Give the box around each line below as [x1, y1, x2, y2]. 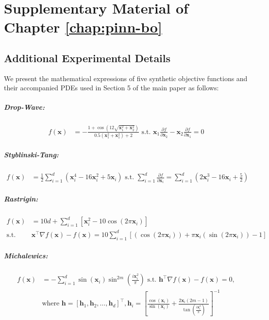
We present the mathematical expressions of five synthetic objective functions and [4, 73, 248, 83]
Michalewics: [4, 251, 48, 261]
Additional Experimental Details [4, 50, 171, 65]
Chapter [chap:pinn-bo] [4, 17, 162, 37]
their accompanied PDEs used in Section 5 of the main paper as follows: [4, 83, 219, 93]
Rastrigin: [4, 193, 38, 203]
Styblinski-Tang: [4, 149, 59, 159]
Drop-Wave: [4, 101, 45, 112]
